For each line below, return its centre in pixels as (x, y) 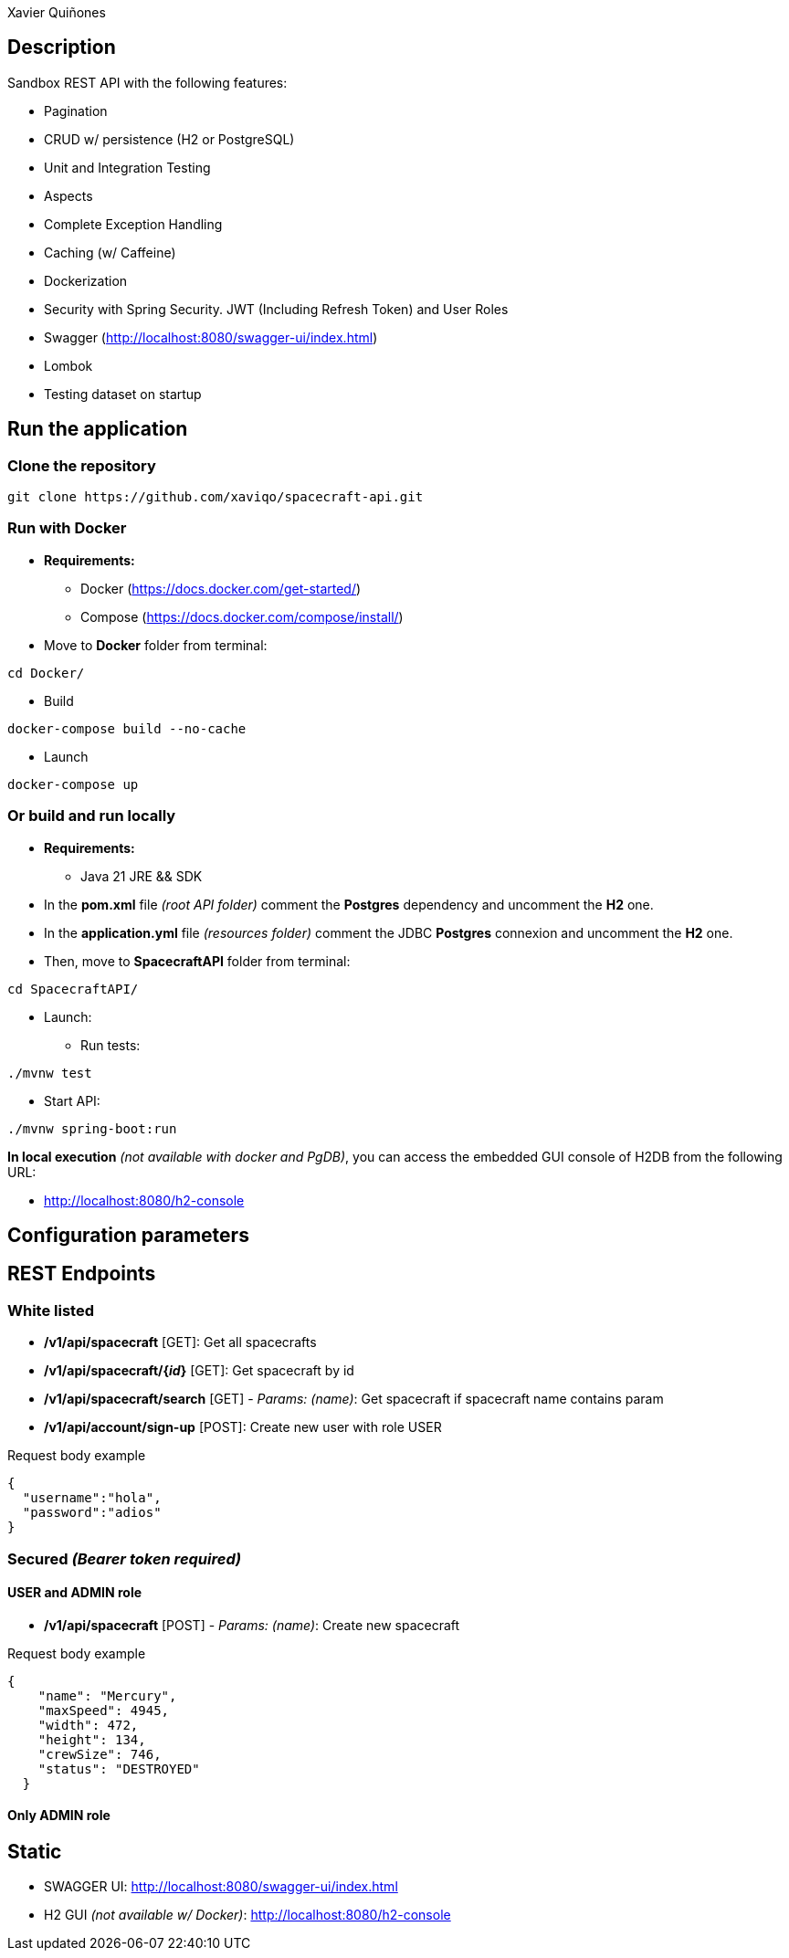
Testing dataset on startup (123, 394)
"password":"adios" (92, 1513)
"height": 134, (92, 1739)
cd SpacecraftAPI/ (73, 989)
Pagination (76, 111)
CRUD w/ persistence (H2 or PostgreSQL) (169, 139)
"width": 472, (88, 1725)
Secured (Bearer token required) (125, 1558)
